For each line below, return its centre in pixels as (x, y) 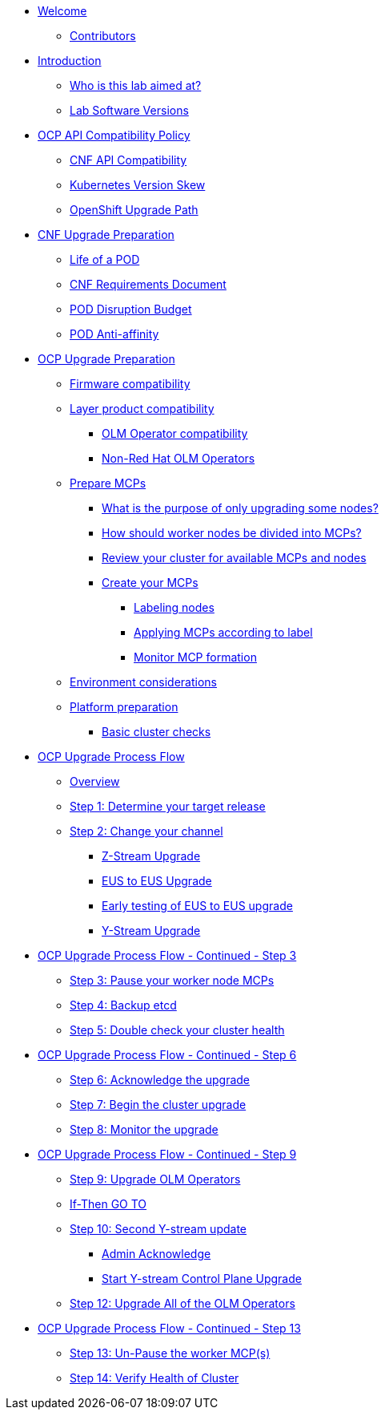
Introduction (70, 61)
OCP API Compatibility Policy (114, 135)
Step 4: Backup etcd (123, 1005)
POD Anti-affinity (114, 334)
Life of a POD (105, 259)
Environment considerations (143, 682)
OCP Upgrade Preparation (106, 359)
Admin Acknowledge (156, 1254)
